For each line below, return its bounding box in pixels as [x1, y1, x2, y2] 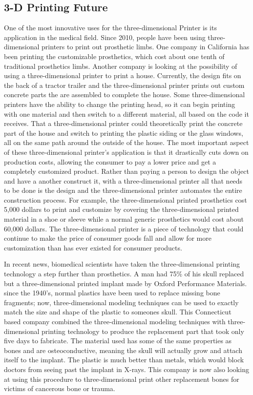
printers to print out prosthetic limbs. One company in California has [42, 42, 250, 52]
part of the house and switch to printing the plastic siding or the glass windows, [4, 127, 243, 138]
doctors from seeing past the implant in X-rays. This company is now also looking [4, 364, 249, 374]
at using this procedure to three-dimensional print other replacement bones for [4, 374, 239, 384]
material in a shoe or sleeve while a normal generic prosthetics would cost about [4, 214, 244, 224]
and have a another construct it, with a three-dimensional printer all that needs [4, 175, 243, 186]
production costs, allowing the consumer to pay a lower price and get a [4, 156, 216, 166]
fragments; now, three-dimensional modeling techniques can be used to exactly [4, 297, 239, 307]
